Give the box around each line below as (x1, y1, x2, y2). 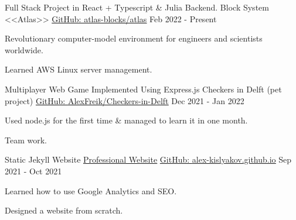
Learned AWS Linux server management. (5, 63, 152, 75)
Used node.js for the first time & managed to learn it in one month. (5, 114, 248, 126)
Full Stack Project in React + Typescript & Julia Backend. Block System (5, 1, 269, 13)
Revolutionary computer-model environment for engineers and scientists (5, 32, 263, 44)
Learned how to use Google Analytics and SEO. (5, 184, 177, 197)
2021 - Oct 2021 (5, 164, 62, 177)
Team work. (5, 133, 47, 146)
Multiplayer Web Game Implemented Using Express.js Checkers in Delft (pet (5, 82, 282, 95)
